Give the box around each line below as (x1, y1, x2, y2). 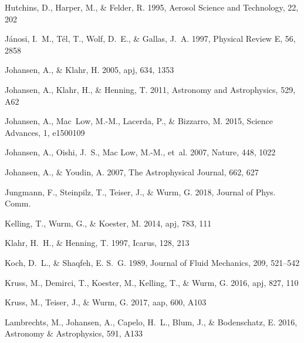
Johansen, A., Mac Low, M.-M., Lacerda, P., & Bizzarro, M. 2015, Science (5, 115, 273, 127)
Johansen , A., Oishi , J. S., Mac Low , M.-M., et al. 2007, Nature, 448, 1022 (5, 146, 276, 158)
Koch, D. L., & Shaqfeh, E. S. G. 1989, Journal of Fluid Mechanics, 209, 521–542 (5, 256, 300, 268)
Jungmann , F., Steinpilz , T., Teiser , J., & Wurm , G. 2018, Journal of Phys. (5, 185, 276, 198)
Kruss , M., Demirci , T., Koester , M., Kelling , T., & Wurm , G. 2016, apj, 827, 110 (5, 276, 299, 288)
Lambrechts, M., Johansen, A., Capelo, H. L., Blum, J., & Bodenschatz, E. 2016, (5, 315, 298, 328)
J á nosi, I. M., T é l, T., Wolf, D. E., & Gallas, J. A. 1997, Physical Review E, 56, (5, 32, 296, 45)
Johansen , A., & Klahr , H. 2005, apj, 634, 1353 (5, 64, 174, 76)
